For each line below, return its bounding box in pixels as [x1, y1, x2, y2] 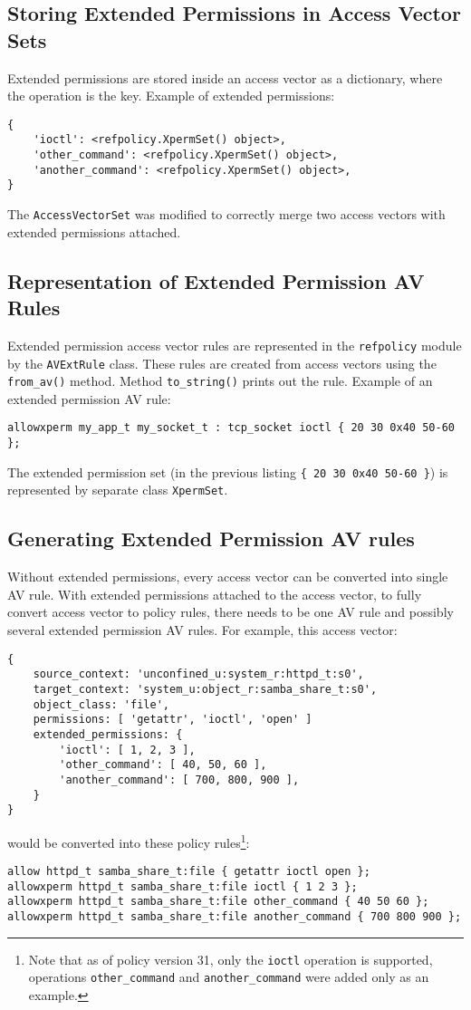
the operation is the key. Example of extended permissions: [7, 86, 335, 105]
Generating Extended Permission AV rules [7, 524, 415, 553]
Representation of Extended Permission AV [7, 266, 425, 294]
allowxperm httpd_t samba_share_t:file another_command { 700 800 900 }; [7, 910, 462, 924]
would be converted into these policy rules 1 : [7, 830, 250, 851]
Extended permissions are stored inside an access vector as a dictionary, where [7, 68, 443, 87]
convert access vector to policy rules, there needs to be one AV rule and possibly [7, 602, 454, 621]
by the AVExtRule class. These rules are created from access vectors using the [7, 353, 437, 372]
